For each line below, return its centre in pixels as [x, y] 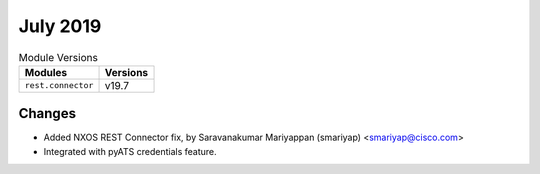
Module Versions [58, 57]
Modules [46, 72]
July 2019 [60, 26]
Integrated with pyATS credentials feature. [130, 151]
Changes [47, 113]
